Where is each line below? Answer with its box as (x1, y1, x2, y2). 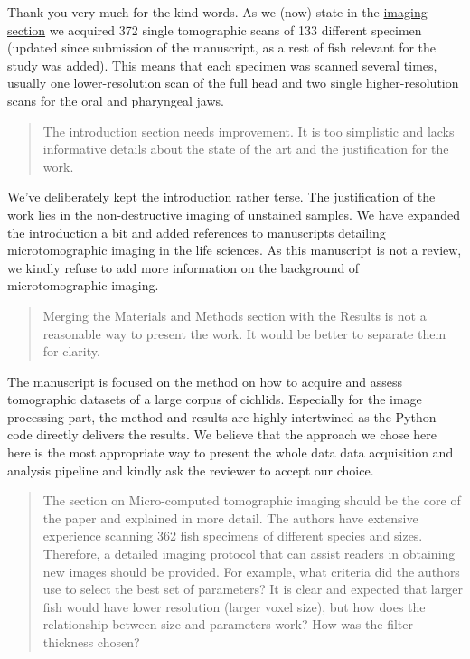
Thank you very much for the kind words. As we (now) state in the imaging (7, 3, 428, 21)
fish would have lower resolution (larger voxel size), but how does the (42, 597, 426, 616)
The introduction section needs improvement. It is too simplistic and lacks (42, 121, 455, 140)
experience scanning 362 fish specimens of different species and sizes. (42, 526, 423, 545)
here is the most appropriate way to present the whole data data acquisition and (7, 443, 454, 462)
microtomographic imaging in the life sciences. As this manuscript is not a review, (7, 240, 462, 259)
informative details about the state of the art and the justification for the (42, 139, 449, 158)
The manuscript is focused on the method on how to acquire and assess (7, 372, 402, 391)
